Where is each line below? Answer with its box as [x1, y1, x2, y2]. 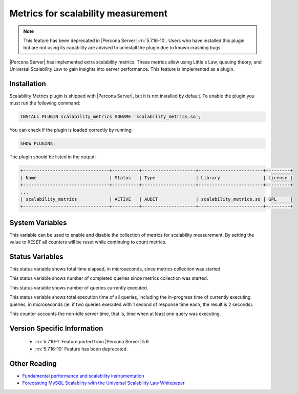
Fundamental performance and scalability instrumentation [22, 372, 144, 379]
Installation [9, 79, 46, 88]
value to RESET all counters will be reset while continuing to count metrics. [9, 239, 166, 245]
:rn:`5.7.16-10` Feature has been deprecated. [35, 346, 128, 352]
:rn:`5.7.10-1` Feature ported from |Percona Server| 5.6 [35, 339, 149, 345]
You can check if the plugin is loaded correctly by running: [9, 127, 133, 133]
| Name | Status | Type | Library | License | [20, 175, 293, 180]
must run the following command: [9, 100, 80, 106]
